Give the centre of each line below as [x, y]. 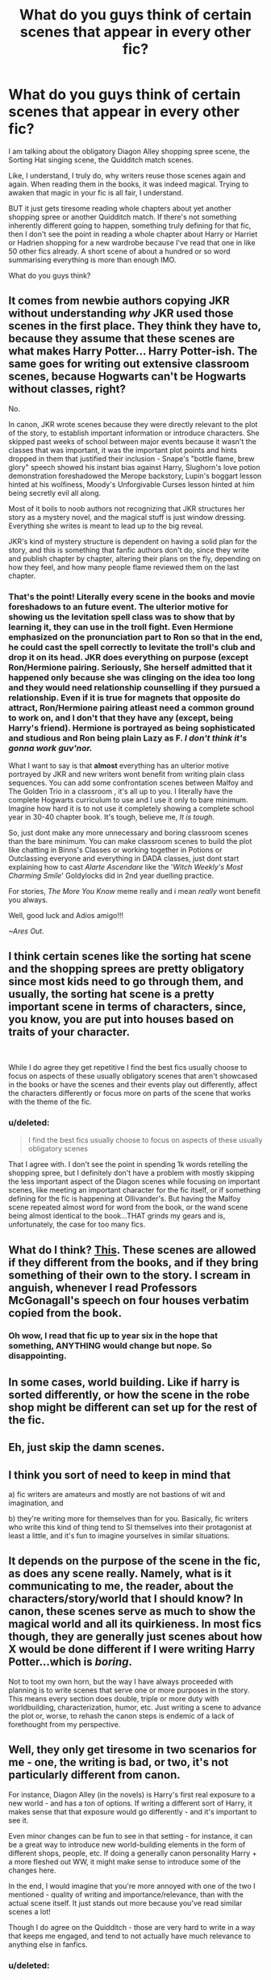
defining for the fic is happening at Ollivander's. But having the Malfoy [125, 1199]
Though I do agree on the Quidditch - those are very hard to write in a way [132, 1927]
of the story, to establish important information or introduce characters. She [134, 433]
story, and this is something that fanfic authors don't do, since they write [129, 550]
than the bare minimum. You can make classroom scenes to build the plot [130, 841]
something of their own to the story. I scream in [130, 1275]
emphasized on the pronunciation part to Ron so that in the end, [135, 637]
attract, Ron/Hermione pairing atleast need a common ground [131, 707]
